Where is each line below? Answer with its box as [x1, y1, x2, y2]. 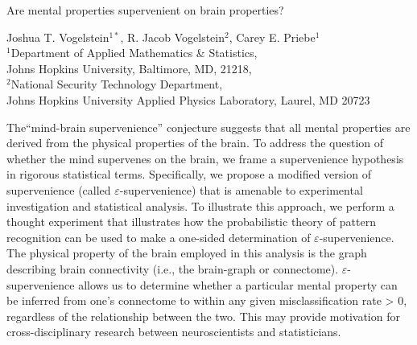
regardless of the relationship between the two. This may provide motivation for [6, 307, 400, 324]
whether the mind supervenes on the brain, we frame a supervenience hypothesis [6, 150, 404, 166]
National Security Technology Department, [10, 76, 223, 92]
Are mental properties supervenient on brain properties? [6, 2, 284, 18]
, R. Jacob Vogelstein [120, 28, 225, 45]
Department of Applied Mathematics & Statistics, [10, 44, 258, 61]
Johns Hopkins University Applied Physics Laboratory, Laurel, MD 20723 [6, 91, 370, 108]
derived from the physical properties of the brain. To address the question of [6, 134, 384, 151]
